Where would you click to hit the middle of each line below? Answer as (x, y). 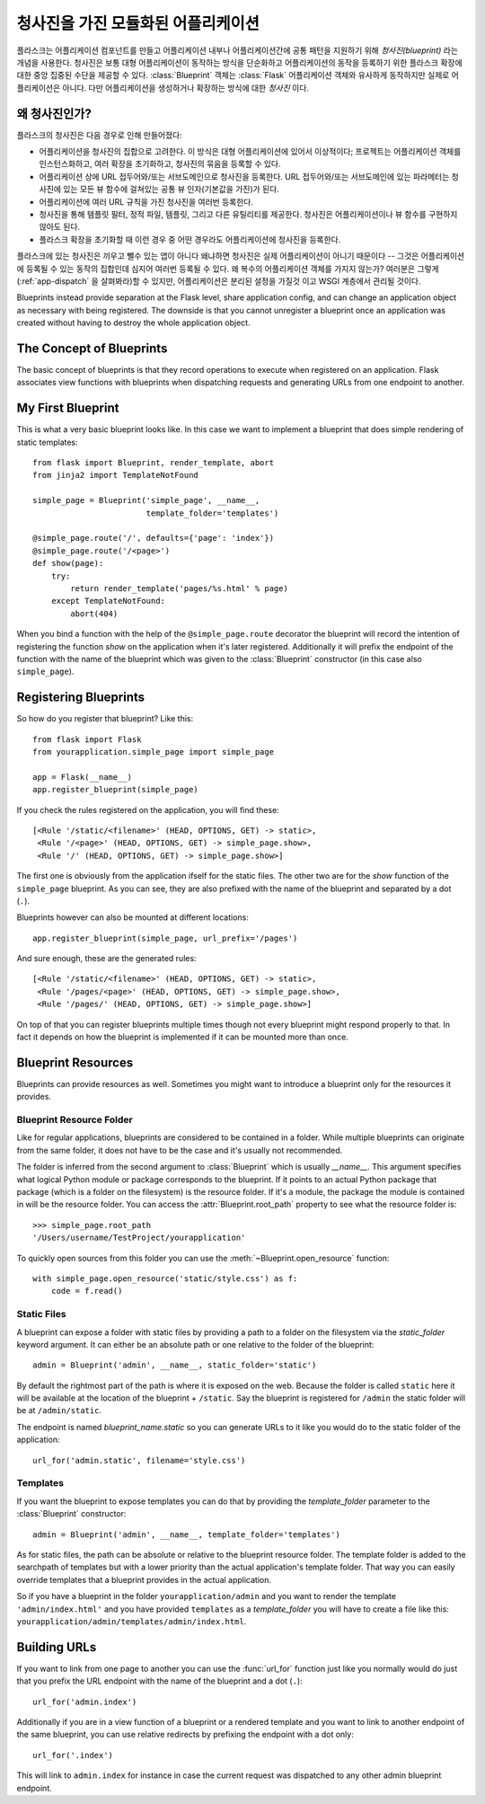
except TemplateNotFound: (108, 601)
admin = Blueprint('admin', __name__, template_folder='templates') (186, 1534)
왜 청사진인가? (54, 114)
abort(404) (94, 614)
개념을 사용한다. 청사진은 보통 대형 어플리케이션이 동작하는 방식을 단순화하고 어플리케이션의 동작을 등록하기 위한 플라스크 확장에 (239, 62)
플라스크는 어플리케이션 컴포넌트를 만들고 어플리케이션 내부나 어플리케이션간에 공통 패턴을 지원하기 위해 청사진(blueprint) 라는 (237, 50)
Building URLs (57, 1647)
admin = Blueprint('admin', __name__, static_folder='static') (175, 1365)
